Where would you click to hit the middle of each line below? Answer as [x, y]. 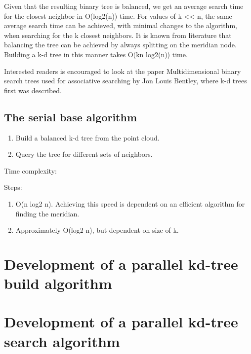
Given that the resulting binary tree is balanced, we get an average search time [124, 6]
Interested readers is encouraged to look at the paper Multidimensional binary [123, 71]
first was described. [33, 90]
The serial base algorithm [71, 117]
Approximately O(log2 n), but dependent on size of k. [97, 230]
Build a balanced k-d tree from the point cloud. [87, 137]
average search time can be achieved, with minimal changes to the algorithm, [121, 25]
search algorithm [62, 341]
